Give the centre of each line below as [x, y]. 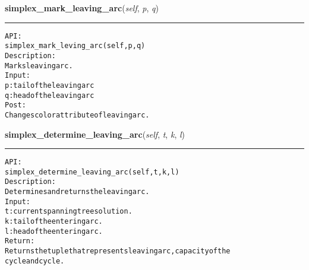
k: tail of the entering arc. [54, 222]
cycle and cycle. [35, 261]
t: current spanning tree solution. [69, 212]
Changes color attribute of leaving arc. [77, 115]
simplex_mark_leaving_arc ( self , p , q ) [82, 8]
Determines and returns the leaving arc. [77, 192]
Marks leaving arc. [39, 66]
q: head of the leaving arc [50, 95]
